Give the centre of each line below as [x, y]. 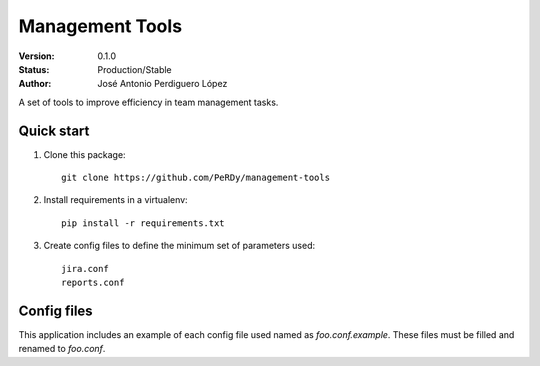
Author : [35, 84]
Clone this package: [84, 154]
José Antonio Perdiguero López [162, 84]
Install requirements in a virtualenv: [116, 200]
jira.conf [85, 268]
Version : [36, 56]
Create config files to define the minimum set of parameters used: [179, 246]
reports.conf [93, 282]
